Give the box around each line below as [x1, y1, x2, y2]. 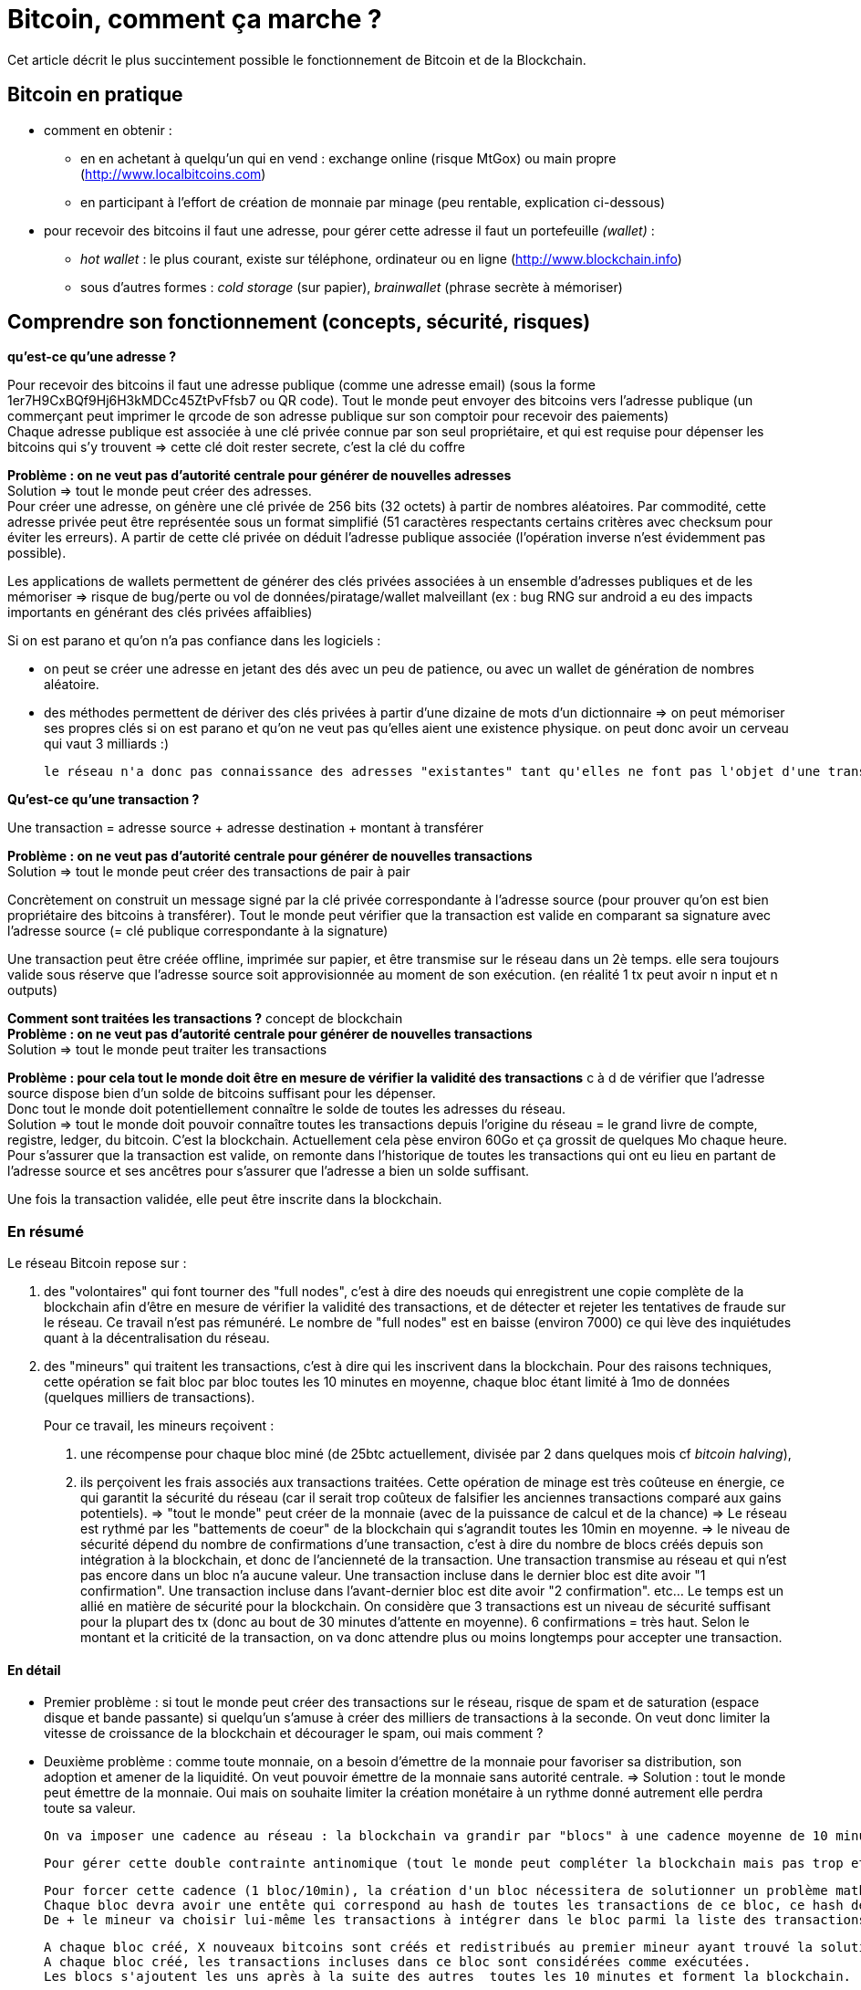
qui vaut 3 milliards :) [44, 736, 169, 752]
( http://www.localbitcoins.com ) [80, 165, 266, 182]
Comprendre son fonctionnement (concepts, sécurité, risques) [7, 310, 591, 334]
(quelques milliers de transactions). [44, 1389, 255, 1406]
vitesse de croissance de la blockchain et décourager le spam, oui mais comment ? [44, 1725, 544, 1742]
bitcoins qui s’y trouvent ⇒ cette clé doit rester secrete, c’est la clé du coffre [7, 439, 465, 456]
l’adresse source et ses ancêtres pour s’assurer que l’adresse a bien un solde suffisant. [7, 1163, 530, 1179]
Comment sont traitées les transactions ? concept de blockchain [7, 1011, 403, 1027]
